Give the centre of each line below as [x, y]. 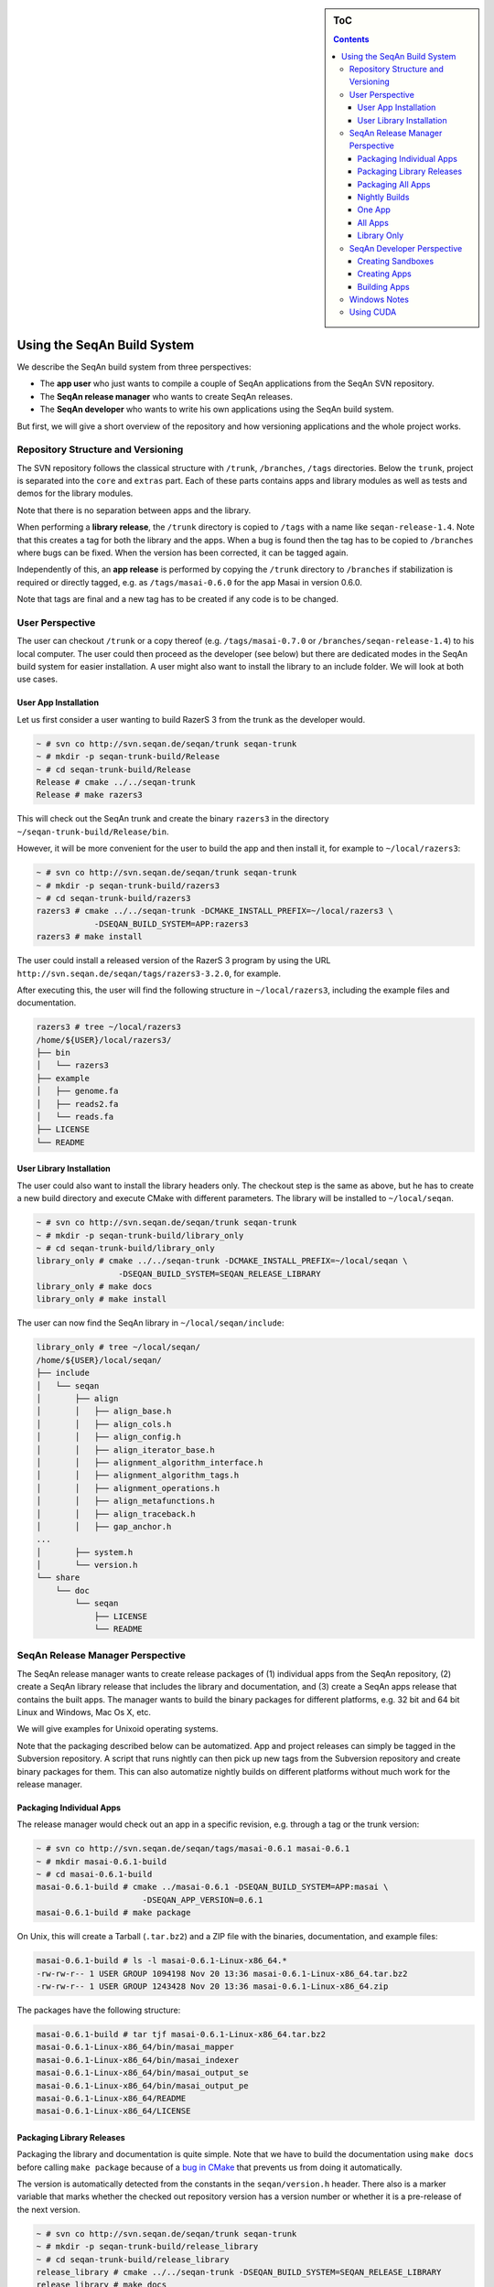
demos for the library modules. [75, 493]
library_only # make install [102, 1299]
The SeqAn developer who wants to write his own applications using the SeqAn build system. [217, 409]
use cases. [38, 679]
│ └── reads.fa [75, 1117]
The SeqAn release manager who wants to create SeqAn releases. [166, 396]
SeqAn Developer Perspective [406, 248]
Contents [351, 39]
